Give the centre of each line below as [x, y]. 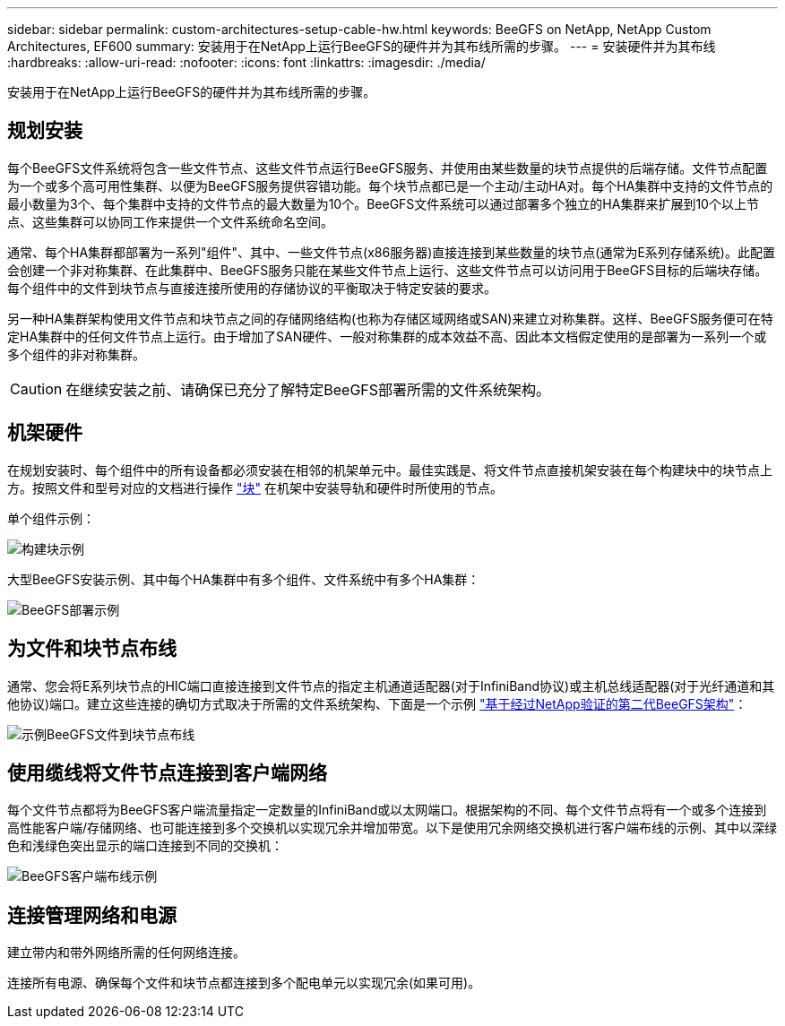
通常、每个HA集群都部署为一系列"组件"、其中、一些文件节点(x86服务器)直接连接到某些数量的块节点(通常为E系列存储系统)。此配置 [391, 252]
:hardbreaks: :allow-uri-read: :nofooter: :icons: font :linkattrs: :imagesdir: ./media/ [246, 62]
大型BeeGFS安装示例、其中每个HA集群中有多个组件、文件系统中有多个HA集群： [244, 579]
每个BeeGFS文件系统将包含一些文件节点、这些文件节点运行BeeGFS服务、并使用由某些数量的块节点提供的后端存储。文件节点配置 [388, 168]
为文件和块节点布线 [92, 649]
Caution [36, 388]
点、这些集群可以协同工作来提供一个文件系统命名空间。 [170, 221]
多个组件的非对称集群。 [76, 354]
